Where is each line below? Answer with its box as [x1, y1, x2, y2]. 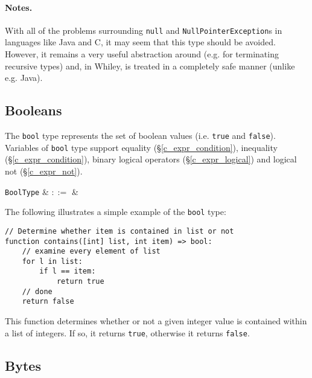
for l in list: [22, 257, 83, 266]
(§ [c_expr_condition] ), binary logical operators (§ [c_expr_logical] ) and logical [5, 153, 297, 165]
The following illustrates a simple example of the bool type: [5, 205, 226, 218]
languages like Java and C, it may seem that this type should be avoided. [5, 36, 276, 48]
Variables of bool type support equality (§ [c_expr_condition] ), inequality [5, 141, 278, 153]
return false [22, 297, 74, 306]
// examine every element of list [22, 247, 161, 256]
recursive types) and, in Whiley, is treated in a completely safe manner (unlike [5, 59, 295, 72]
